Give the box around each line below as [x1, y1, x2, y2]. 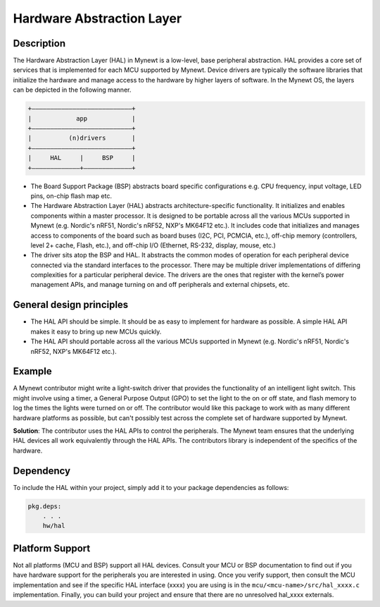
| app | [27, 114, 137, 123]
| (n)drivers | [27, 134, 137, 142]
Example [13, 365, 52, 377]
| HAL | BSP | [27, 154, 137, 162]
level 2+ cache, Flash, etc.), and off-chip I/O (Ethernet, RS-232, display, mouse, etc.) [30, 240, 276, 250]
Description [13, 37, 66, 49]
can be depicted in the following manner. [13, 85, 132, 94]
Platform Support [13, 542, 91, 554]
